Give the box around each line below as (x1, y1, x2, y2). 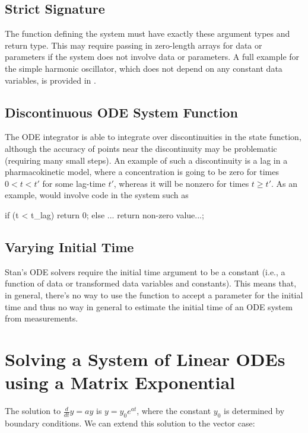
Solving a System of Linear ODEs (5, 346, 285, 371)
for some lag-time (42, 177, 106, 189)
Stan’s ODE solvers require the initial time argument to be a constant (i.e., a (5, 265, 285, 278)
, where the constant (136, 405, 211, 417)
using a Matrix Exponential (5, 370, 236, 394)
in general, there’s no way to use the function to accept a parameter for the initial (5, 288, 303, 301)
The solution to (5, 405, 61, 417)
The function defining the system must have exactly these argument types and (5, 27, 290, 40)
